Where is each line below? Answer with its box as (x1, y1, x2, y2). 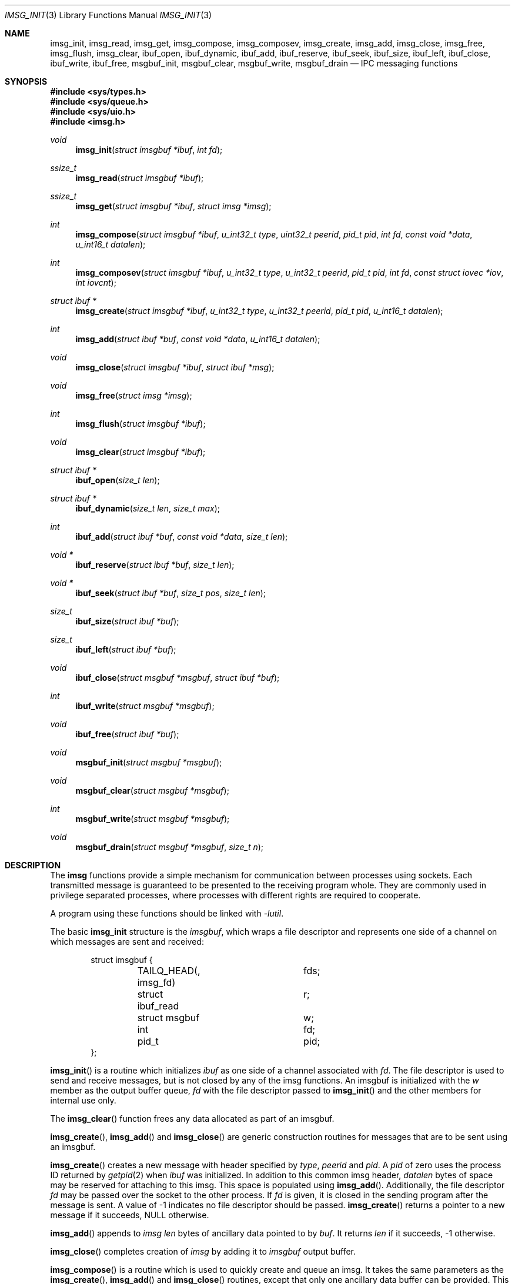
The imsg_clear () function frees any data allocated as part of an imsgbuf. (50, 1114, 335, 1123)
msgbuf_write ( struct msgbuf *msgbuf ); (75, 814, 230, 824)
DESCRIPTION (5, 860, 61, 870)
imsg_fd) (137, 977, 176, 988)
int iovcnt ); (75, 277, 116, 287)
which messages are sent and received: (50, 937, 204, 947)
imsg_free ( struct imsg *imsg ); (75, 390, 192, 400)
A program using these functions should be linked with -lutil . (50, 908, 284, 918)
